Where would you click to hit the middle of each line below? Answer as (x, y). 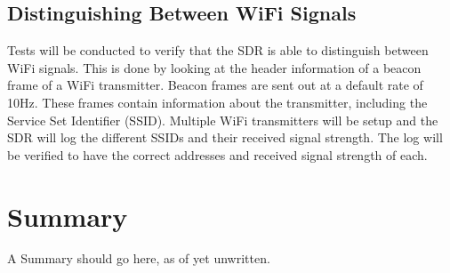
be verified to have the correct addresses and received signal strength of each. (217, 154)
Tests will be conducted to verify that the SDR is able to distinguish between (218, 50)
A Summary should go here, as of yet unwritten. (139, 258)
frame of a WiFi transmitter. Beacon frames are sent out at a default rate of (215, 85)
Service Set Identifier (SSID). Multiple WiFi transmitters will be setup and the (223, 120)
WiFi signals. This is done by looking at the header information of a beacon (214, 67)
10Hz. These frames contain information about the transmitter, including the (217, 102)
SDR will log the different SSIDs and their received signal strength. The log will (225, 137)
